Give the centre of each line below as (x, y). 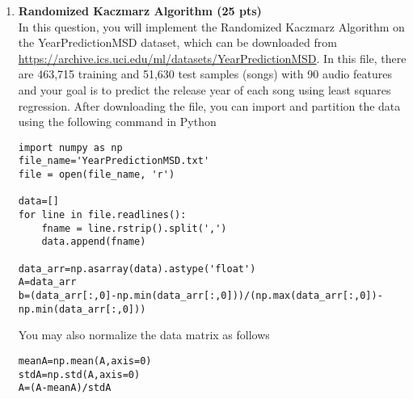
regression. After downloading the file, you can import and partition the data (209, 105)
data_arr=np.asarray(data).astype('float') (137, 269)
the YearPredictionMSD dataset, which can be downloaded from (177, 42)
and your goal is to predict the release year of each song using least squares (204, 89)
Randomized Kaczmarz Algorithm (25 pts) (140, 10)
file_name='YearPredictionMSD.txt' (114, 161)
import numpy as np (70, 147)
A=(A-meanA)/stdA (65, 388)
